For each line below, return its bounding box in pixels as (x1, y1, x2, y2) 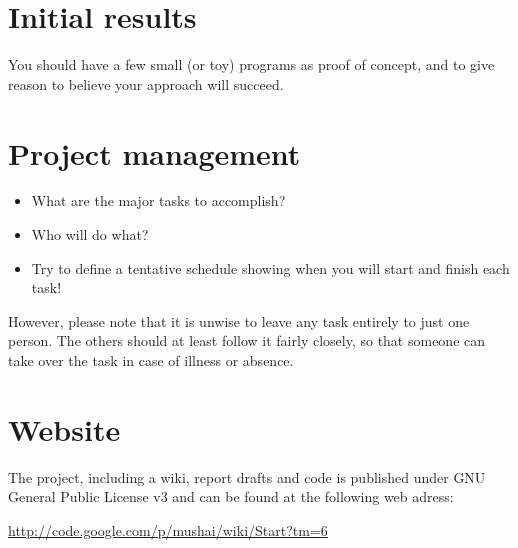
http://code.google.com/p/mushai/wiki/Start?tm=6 (8, 519, 328, 540)
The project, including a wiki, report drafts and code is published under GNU (8, 466, 486, 487)
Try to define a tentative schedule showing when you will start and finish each (31, 257, 510, 278)
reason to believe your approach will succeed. (8, 73, 284, 94)
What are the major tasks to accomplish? (31, 190, 286, 211)
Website (8, 408, 121, 449)
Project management (8, 132, 301, 173)
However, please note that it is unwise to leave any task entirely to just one (8, 310, 470, 331)
